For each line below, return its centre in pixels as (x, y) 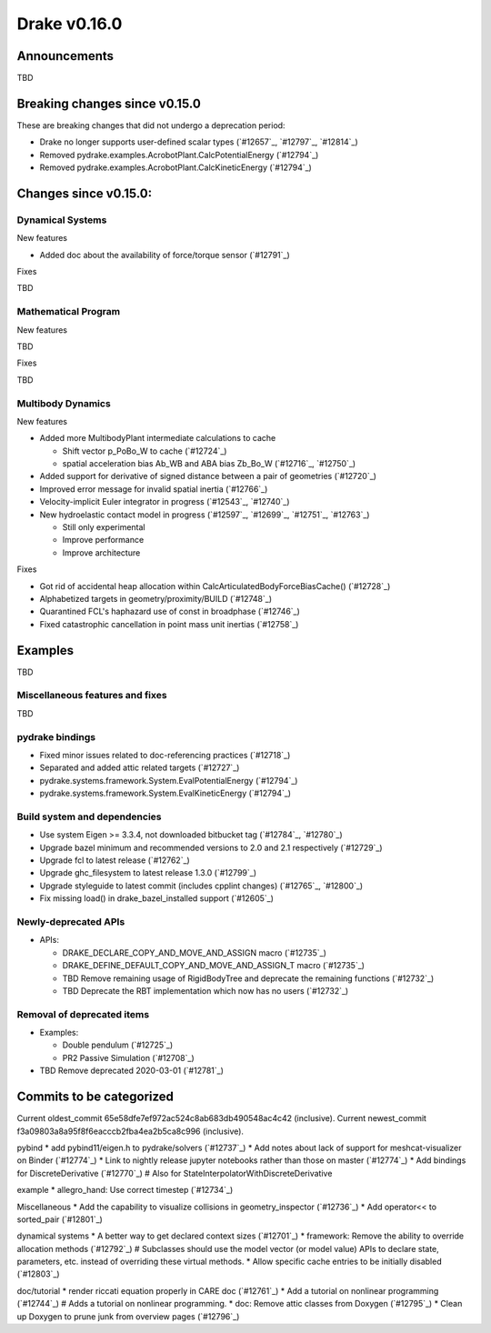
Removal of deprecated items (83, 1014)
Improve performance (103, 540)
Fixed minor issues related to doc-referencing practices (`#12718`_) (165, 755)
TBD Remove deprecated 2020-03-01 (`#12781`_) (132, 1071)
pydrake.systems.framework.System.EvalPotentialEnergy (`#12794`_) (169, 780)
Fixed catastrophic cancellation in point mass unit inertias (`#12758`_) (169, 624)
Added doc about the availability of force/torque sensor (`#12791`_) (165, 255)
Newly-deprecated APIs (71, 922)
